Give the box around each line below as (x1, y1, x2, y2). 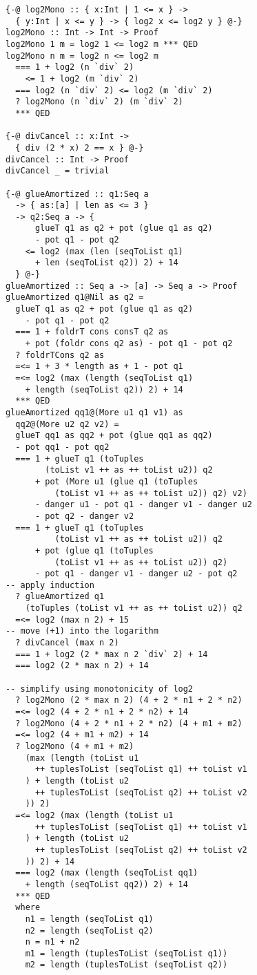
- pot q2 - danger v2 (34, 511, 134, 521)
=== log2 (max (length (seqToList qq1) (15, 868, 198, 878)
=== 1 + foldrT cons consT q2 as (15, 327, 169, 337)
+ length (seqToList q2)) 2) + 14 (25, 384, 183, 395)
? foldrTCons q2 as (15, 350, 105, 360)
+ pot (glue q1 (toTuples (34, 545, 154, 556)
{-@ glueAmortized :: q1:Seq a (6, 189, 149, 199)
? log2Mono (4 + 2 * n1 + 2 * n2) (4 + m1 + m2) (15, 718, 243, 728)
